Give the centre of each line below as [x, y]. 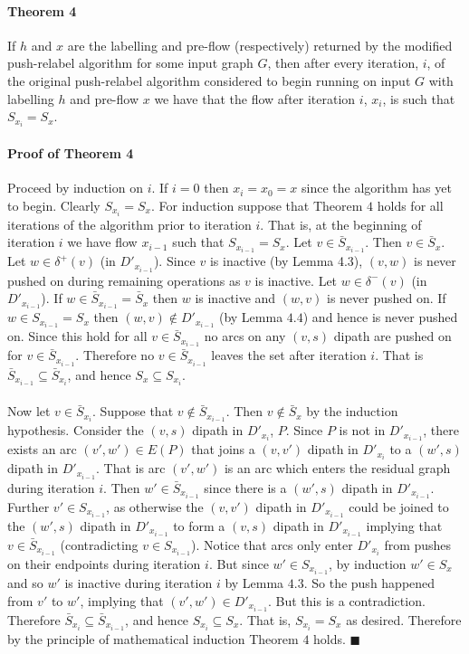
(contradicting [99, 544]
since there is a [245, 487]
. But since [239, 563]
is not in [362, 430]
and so [25, 583]
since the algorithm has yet [377, 188]
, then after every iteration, [343, 63]
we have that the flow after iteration [255, 98]
